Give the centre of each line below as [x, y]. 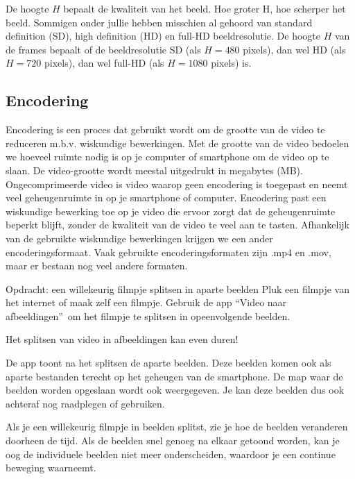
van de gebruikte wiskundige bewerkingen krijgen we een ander [139, 238]
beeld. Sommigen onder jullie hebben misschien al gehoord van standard [159, 22]
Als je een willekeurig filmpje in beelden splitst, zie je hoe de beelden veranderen [177, 427]
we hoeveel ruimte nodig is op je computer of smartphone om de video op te [167, 157]
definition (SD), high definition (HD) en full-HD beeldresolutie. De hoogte [163, 36]
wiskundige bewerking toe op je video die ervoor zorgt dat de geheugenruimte [171, 211]
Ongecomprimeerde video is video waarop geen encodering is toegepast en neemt [177, 184]
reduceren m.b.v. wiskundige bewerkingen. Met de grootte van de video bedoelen [177, 143]
